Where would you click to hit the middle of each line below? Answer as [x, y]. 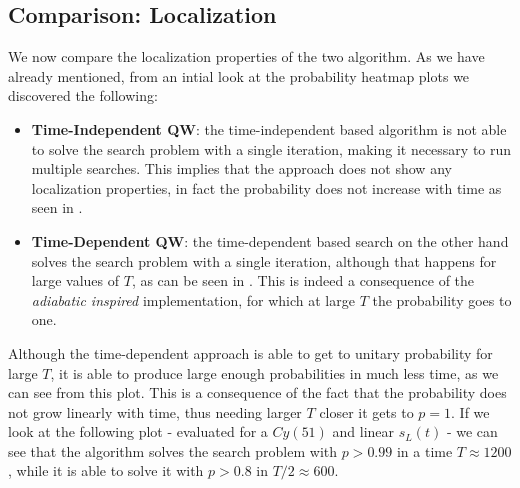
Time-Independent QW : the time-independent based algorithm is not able [269, 128]
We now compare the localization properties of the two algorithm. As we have [246, 56]
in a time [424, 450]
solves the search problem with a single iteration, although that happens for [264, 260]
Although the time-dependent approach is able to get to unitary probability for [250, 352]
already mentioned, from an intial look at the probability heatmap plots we [239, 75]
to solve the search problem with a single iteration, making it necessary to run [271, 148]
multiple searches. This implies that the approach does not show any [241, 168]
